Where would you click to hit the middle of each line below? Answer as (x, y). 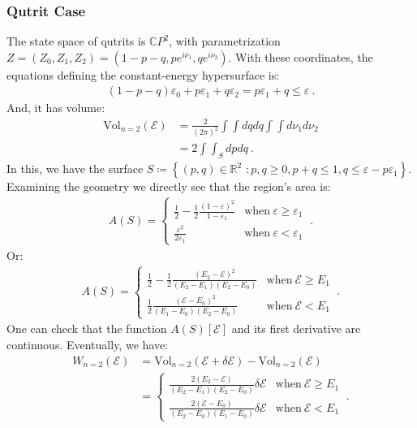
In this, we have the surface (75, 169)
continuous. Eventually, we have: (88, 345)
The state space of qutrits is (76, 41)
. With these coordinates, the (301, 56)
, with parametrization (225, 41)
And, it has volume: (56, 108)
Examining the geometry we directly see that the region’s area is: (169, 186)
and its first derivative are (296, 329)
